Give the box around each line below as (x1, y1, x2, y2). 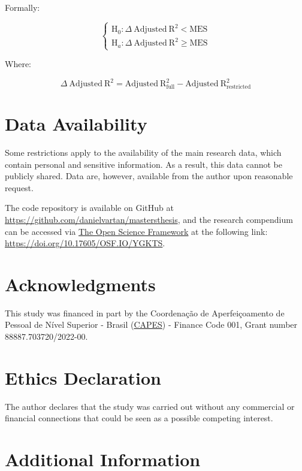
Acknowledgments (5, 271, 156, 296)
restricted (226, 83, 251, 90)
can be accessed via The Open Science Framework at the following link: (5, 225, 268, 237)
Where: (5, 58, 31, 70)
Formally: (5, 1, 40, 13)
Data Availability (5, 111, 147, 136)
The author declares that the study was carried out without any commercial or (5, 400, 295, 412)
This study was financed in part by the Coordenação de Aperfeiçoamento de (5, 306, 285, 319)
